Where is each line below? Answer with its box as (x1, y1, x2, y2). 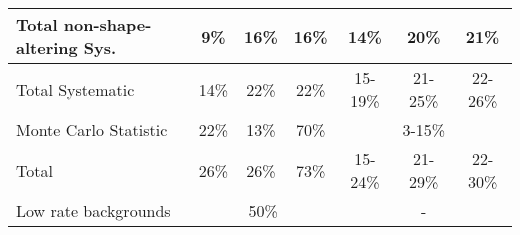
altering (16, 36, 78, 59)
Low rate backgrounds (16, 199, 171, 222)
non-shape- (63, 13, 152, 36)
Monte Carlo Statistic (16, 118, 168, 141)
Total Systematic (16, 77, 135, 101)
